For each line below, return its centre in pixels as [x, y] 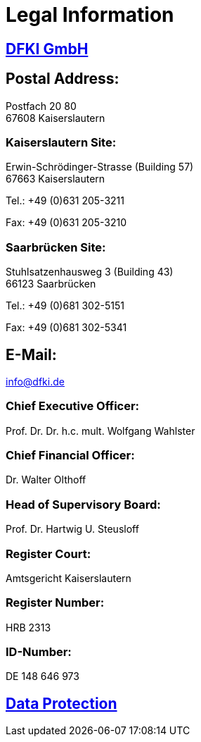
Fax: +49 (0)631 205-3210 [66, 223]
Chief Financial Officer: [70, 456]
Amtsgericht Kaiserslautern [69, 578]
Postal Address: [63, 79]
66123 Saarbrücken [51, 284]
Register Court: [48, 554]
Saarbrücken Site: [56, 247]
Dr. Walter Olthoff [46, 480]
